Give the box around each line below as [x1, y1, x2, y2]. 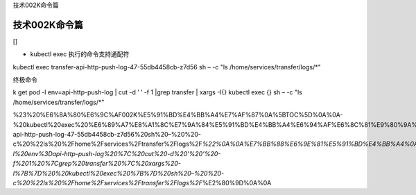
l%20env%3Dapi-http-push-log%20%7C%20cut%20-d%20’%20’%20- [12, 149, 221, 158]
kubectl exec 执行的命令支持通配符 [30, 50, 130, 58]
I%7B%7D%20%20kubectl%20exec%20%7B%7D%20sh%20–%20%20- [12, 169, 225, 177]
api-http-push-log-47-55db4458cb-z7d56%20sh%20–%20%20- [12, 130, 201, 139]
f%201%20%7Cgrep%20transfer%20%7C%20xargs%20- [12, 160, 182, 168]
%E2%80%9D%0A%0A [202, 178, 272, 187]
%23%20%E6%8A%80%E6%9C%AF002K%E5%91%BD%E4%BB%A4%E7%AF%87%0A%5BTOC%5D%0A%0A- [12, 111, 343, 119]
